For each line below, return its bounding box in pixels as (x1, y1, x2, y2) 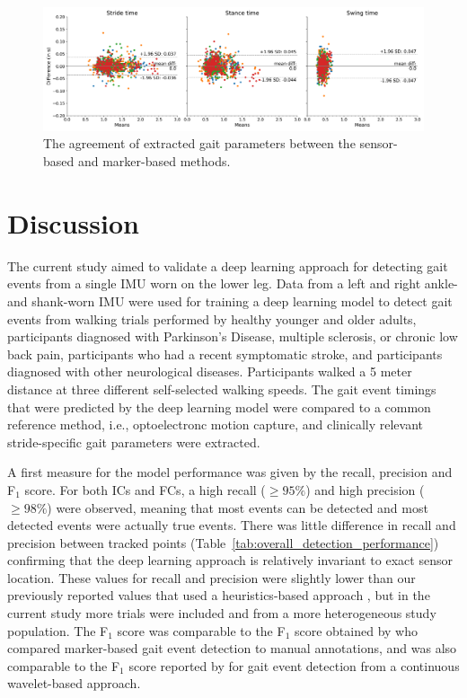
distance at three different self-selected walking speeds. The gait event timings (7, 379, 436, 398)
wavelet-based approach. (7, 674, 141, 693)
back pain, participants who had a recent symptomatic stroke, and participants (7, 344, 443, 363)
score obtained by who (294, 621, 419, 640)
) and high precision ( (305, 480, 425, 499)
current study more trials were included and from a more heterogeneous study (7, 604, 436, 623)
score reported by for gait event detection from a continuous (128, 656, 460, 675)
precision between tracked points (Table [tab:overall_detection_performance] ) (7, 533, 439, 552)
